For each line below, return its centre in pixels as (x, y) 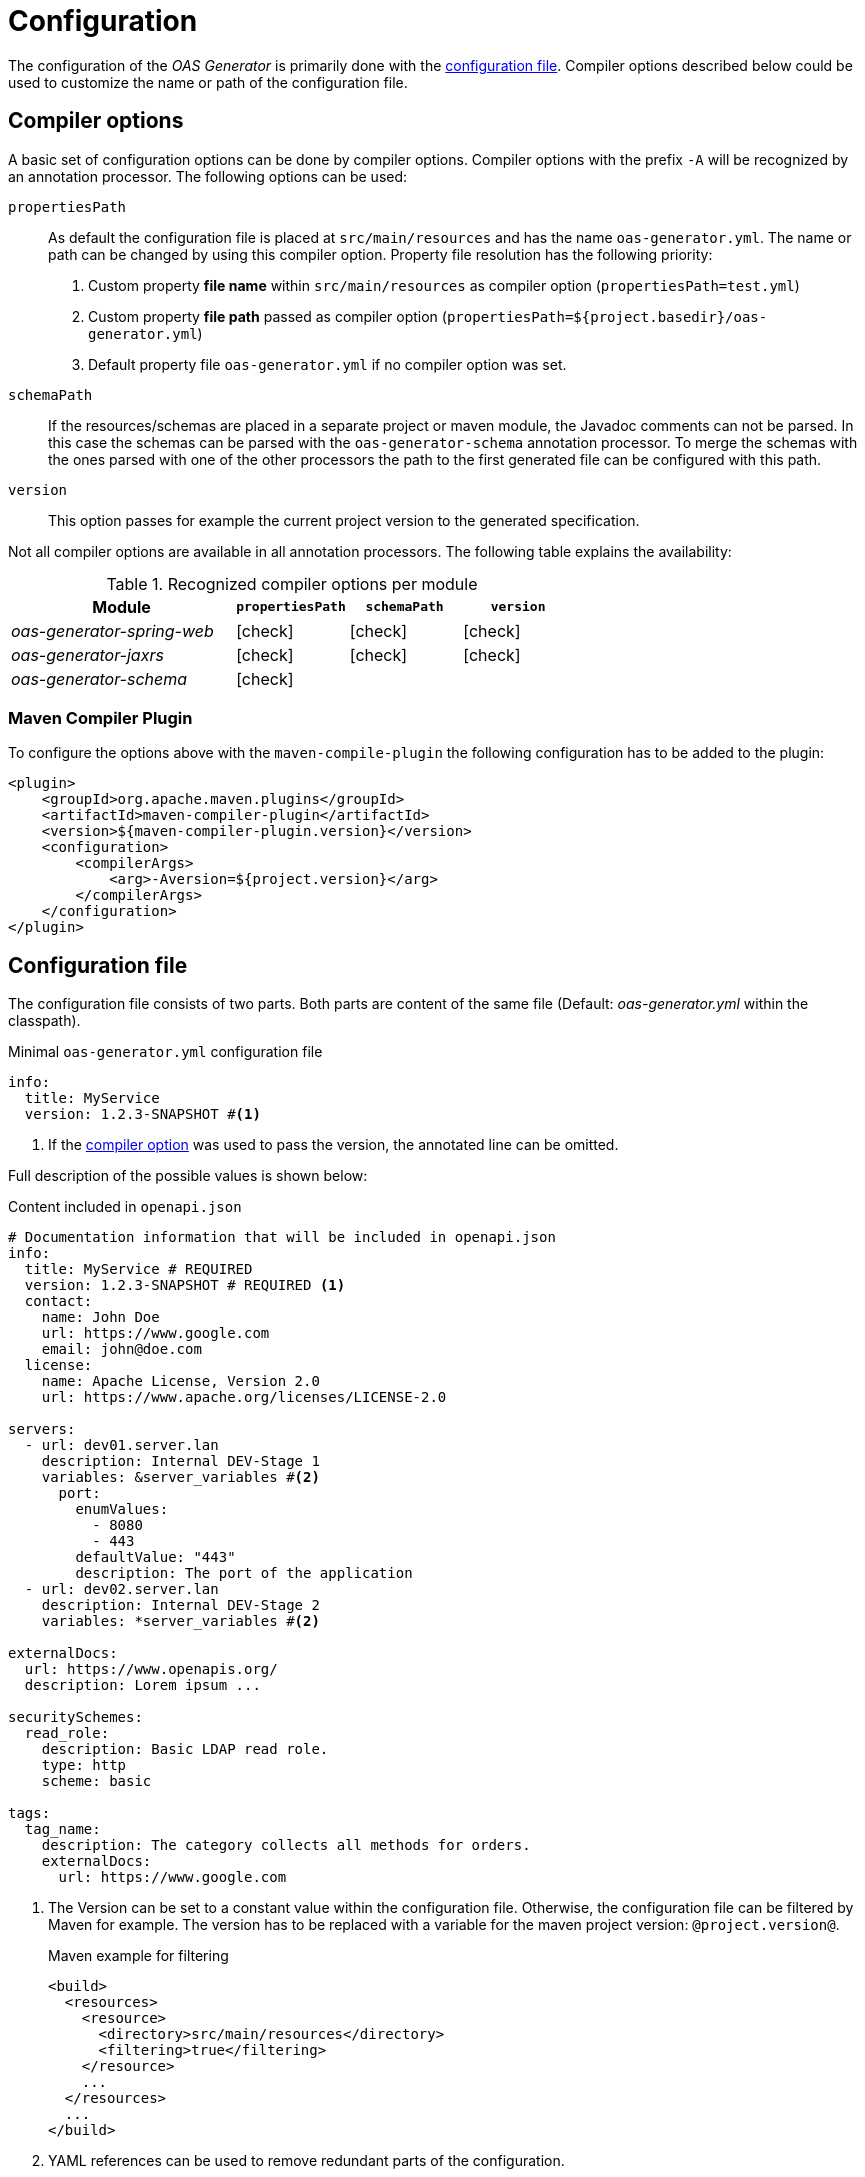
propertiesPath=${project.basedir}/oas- (607, 316)
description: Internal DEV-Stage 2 (180, 1605)
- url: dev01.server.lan (121, 1445)
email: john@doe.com (121, 1349)
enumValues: (122, 1509)
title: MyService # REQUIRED (138, 1269)
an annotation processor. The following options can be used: (208, 176)
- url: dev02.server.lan (121, 1589)
